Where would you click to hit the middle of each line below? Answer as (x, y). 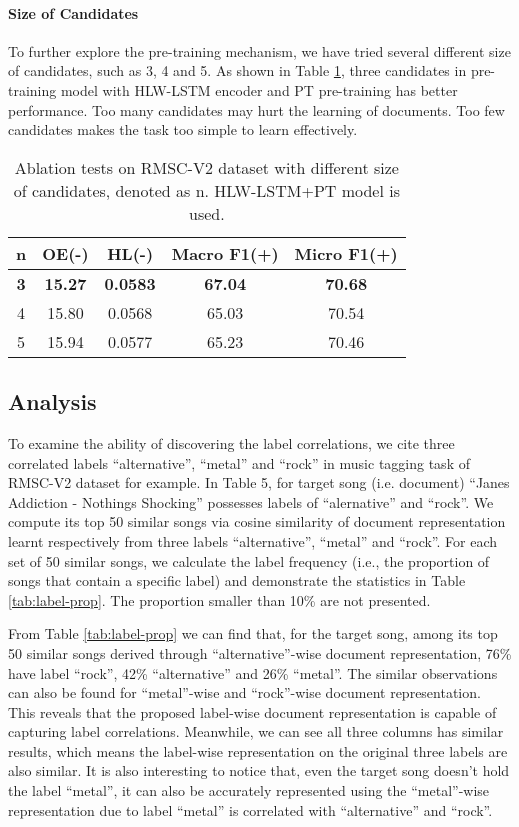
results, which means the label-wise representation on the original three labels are (258, 750)
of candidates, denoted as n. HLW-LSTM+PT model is (206, 190)
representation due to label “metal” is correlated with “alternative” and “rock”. (250, 809)
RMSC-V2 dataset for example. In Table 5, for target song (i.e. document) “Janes (259, 482)
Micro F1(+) (346, 253)
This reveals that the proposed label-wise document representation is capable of (252, 711)
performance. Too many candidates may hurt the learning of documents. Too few (256, 109)
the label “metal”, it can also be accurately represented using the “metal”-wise (249, 790)
